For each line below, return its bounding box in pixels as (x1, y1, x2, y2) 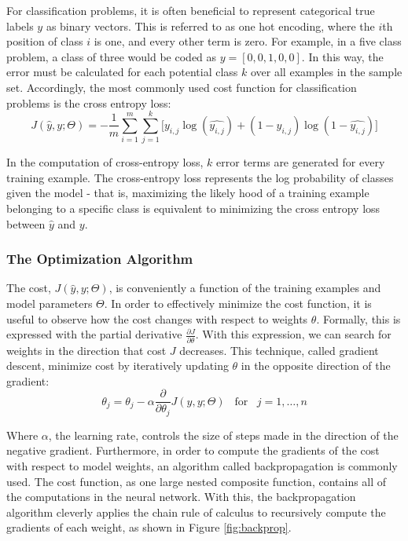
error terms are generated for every (216, 154, 385, 170)
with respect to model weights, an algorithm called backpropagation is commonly (6, 458, 398, 474)
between (6, 215, 46, 232)
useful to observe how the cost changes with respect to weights (6, 310, 308, 327)
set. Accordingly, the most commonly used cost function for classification (6, 79, 357, 95)
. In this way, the (301, 48, 384, 64)
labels (6, 17, 34, 34)
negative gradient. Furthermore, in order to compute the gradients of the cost (6, 442, 380, 459)
